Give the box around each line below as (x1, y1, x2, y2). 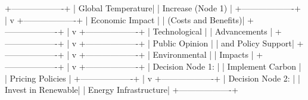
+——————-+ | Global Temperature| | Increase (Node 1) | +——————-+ (5, 2, 301, 14)
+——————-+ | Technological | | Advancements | (79, 25, 273, 37)
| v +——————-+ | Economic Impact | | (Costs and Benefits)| (5, 13, 245, 26)
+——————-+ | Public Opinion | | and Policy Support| (79, 36, 294, 49)
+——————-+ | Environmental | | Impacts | (79, 48, 254, 61)
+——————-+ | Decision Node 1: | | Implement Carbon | (79, 60, 301, 72)
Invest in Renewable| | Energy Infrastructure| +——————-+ (5, 83, 238, 96)
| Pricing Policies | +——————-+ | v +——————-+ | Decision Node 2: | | (5, 71, 300, 84)
